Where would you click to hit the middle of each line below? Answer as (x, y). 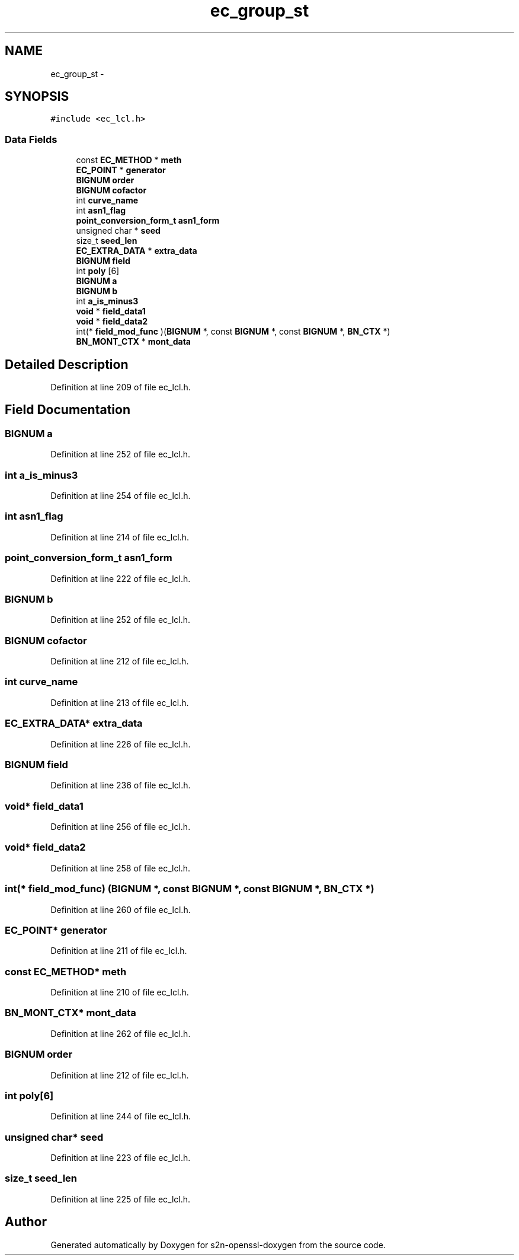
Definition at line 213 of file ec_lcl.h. (120, 702)
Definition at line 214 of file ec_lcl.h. (120, 537)
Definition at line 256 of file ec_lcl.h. (121, 827)
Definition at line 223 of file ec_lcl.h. (121, 1158)
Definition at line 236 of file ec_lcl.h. (121, 785)
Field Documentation (68, 410)
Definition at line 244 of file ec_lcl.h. (121, 1116)
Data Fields (31, 139)
